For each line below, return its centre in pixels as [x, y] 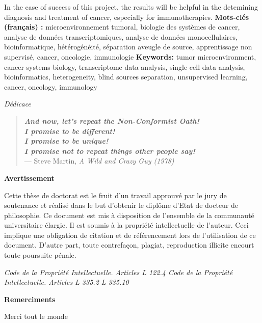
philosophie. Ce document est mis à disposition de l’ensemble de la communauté [129, 215]
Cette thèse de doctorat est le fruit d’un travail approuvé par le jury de [115, 195]
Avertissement [29, 178]
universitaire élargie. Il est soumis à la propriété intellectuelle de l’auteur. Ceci [126, 225]
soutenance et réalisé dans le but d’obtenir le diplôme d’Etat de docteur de [121, 205]
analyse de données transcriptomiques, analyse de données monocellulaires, [121, 36]
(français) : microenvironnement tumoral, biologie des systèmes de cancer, [122, 27]
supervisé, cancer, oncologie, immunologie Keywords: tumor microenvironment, [130, 56]
